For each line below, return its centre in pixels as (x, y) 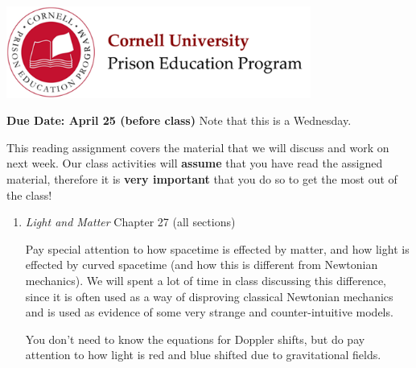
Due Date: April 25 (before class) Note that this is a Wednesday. (179, 120)
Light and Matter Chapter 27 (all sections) (130, 222)
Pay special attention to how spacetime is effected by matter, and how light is (217, 248)
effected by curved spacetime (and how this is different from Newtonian (202, 265)
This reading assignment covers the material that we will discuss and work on (198, 147)
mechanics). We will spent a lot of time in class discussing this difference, (206, 280)
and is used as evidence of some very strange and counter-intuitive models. (209, 312)
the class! (29, 194)
